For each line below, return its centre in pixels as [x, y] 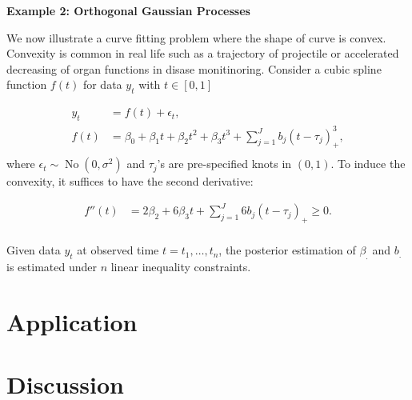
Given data [34, 250]
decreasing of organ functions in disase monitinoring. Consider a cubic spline [194, 68]
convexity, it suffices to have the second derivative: [130, 181]
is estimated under [52, 267]
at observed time [118, 250]
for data [102, 84]
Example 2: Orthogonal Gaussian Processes [128, 10]
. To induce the [368, 164]
